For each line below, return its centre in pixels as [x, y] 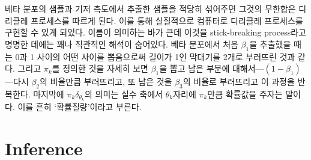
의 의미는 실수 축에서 [124, 94]
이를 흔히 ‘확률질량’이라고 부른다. [80, 106]
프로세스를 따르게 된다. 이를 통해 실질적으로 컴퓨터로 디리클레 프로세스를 [167, 20]
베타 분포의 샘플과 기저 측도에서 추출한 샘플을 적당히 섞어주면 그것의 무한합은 [150, 8]
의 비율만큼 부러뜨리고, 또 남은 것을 [106, 82]
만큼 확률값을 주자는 [245, 94]
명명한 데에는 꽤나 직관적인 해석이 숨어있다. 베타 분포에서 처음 [122, 44]
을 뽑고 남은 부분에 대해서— [212, 68]
